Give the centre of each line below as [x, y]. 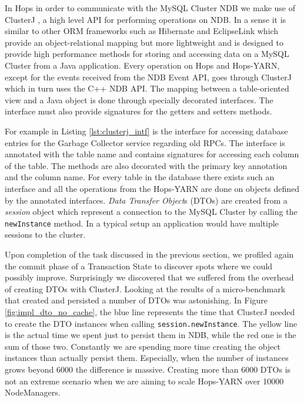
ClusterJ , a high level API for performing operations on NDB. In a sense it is [146, 19]
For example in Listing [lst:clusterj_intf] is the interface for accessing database [146, 131]
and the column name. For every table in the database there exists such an [140, 177]
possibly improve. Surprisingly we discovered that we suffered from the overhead [149, 277]
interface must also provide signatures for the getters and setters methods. [138, 111]
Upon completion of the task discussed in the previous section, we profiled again [149, 254]
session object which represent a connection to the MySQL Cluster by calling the [151, 212]
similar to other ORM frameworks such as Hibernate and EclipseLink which [142, 31]
